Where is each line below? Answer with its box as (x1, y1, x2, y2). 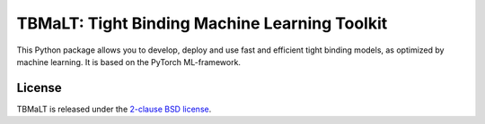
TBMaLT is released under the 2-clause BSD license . (16, 103, 212, 114)
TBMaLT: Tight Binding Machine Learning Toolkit (16, 13, 388, 33)
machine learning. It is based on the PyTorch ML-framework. (16, 56, 242, 67)
